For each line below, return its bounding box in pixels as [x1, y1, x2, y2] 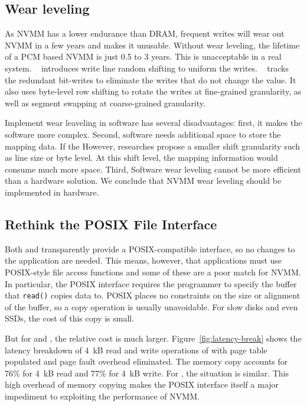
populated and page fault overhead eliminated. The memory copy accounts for [5, 355, 288, 368]
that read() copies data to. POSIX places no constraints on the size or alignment [5, 289, 301, 301]
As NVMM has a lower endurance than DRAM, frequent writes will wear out [5, 27, 285, 40]
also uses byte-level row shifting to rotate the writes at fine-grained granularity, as [5, 85, 302, 98]
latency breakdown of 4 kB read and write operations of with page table [5, 343, 267, 356]
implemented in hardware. [5, 186, 99, 198]
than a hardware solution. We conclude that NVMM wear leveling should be [5, 174, 282, 187]
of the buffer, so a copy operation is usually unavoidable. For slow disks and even [5, 300, 298, 313]
